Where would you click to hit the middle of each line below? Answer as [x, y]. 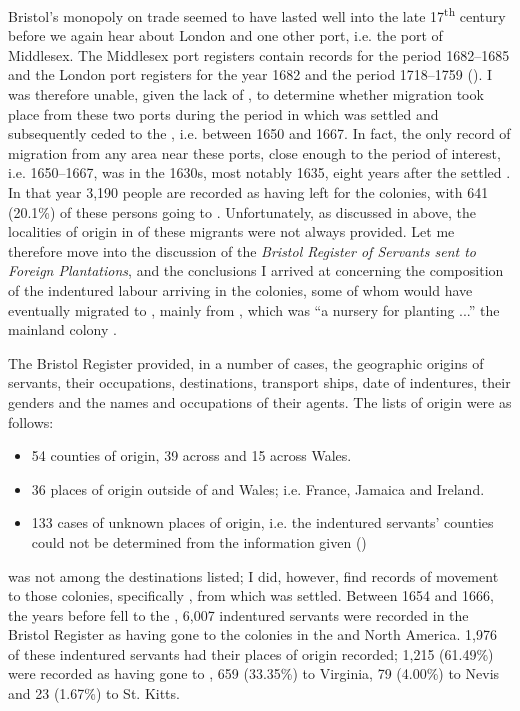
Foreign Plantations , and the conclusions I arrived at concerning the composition [256, 270]
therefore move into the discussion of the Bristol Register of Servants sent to [242, 250]
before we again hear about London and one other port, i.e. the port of [225, 35]
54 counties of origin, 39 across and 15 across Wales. [191, 455]
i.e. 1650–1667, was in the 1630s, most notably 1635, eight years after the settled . [259, 172]
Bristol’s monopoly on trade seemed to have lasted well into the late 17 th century [257, 14]
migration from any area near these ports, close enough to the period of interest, [254, 152]
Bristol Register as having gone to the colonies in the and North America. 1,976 [252, 634]
